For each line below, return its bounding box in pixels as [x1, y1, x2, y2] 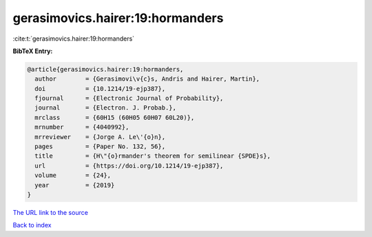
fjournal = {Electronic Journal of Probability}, [34, 94, 224, 103]
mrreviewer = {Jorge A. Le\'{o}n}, [34, 133, 165, 141]
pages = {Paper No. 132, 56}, [34, 143, 165, 151]
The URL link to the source [12, 208, 89, 216]
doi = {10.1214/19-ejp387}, [34, 85, 165, 92]
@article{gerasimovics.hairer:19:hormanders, [27, 65, 184, 73]
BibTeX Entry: [12, 47, 53, 55]
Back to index [12, 221, 52, 229]
